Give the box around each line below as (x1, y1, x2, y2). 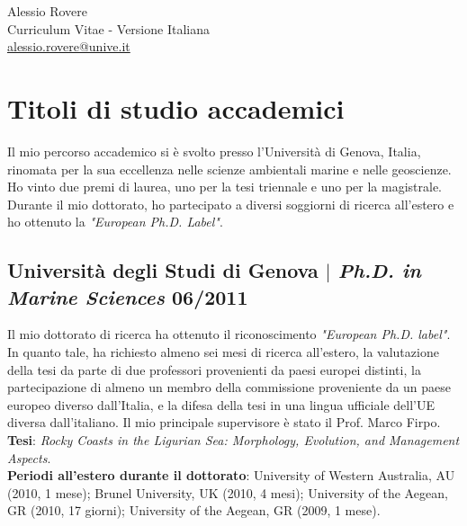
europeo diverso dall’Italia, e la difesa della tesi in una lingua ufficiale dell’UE (7, 395, 435, 414)
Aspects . (7, 448, 51, 467)
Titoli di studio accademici (7, 89, 345, 126)
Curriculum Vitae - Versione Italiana (7, 19, 210, 38)
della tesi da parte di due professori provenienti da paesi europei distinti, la (7, 360, 421, 379)
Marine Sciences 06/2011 (7, 282, 248, 310)
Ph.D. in (337, 256, 421, 284)
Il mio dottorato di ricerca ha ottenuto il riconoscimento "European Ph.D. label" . (7, 325, 451, 343)
